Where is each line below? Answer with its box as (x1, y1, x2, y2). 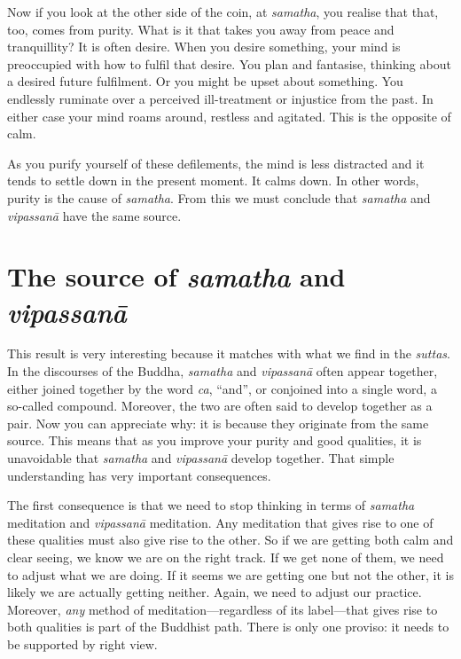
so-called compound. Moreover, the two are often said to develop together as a (7, 396, 433, 415)
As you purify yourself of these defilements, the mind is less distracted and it (7, 153, 425, 172)
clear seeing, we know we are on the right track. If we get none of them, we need (7, 547, 444, 566)
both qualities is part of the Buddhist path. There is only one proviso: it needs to (7, 617, 449, 636)
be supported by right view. (7, 634, 158, 653)
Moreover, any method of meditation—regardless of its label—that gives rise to (7, 600, 438, 618)
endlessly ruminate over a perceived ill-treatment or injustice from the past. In (7, 89, 434, 107)
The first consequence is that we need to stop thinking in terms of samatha (7, 496, 415, 514)
